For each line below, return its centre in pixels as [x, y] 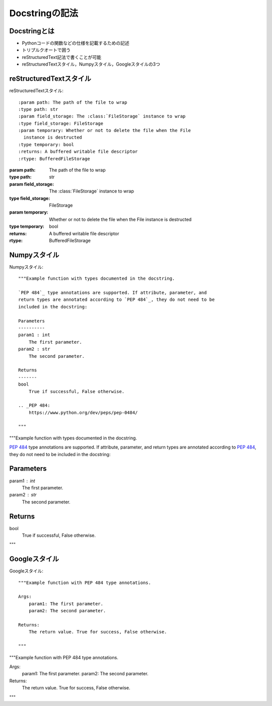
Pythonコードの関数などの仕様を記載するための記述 [76, 43]
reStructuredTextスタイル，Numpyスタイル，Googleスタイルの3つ [91, 64]
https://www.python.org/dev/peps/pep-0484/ [83, 412]
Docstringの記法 [44, 13]
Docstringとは [32, 31]
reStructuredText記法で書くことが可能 [62, 57]
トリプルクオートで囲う [46, 50]
